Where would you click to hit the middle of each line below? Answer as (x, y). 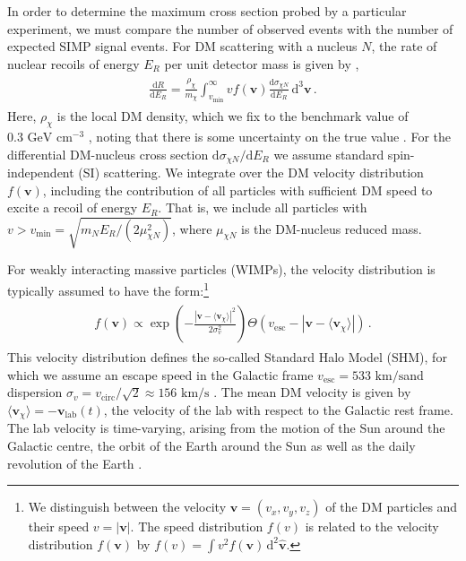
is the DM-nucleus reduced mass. (332, 228)
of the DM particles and (392, 507)
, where (192, 228)
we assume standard (329, 154)
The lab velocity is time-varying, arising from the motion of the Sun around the (226, 428)
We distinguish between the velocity (127, 507)
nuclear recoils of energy (73, 63)
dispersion (35, 392)
